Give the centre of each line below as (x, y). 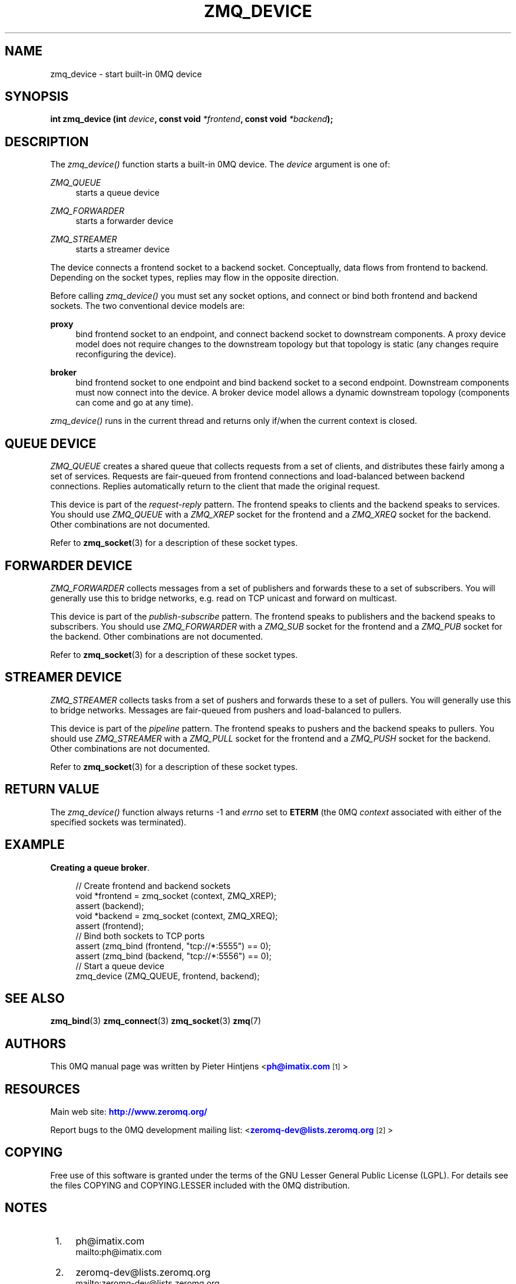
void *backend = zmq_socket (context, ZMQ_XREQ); (177, 916)
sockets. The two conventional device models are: (148, 306)
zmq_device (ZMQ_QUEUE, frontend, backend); (168, 976)
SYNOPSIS (37, 97)
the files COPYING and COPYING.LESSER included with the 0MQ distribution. (200, 1185)
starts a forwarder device (125, 221)
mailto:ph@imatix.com (119, 1252)
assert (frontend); (110, 926)
